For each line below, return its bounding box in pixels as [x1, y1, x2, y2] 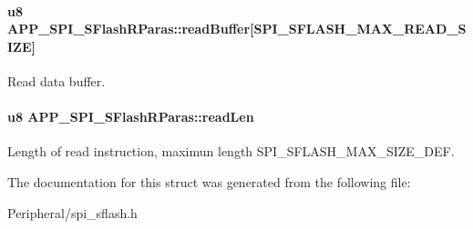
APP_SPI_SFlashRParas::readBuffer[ [7, 19, 254, 38]
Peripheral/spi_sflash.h [7, 203, 138, 222]
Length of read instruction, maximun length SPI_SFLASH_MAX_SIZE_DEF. [7, 142, 455, 161]
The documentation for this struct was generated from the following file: [7, 172, 411, 191]
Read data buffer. [7, 71, 106, 90]
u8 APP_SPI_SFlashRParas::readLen [7, 107, 254, 126]
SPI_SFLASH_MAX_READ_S [253, 19, 467, 38]
